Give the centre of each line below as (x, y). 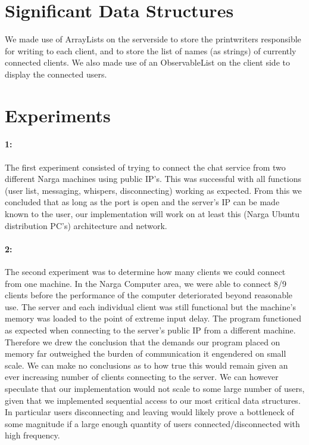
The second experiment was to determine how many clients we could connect (145, 272)
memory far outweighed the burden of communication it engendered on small (146, 353)
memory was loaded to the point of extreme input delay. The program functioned (153, 318)
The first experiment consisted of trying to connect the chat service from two (145, 167)
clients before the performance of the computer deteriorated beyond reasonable (149, 295)
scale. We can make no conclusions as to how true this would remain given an (146, 365)
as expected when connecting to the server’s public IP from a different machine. (150, 330)
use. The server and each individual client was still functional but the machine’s (150, 306)
